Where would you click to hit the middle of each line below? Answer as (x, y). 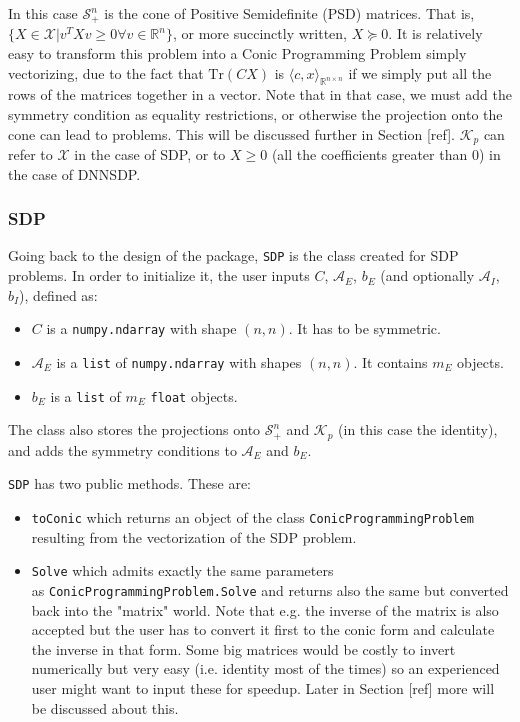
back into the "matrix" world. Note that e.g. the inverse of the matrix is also (265, 609)
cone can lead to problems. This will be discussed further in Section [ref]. (231, 133)
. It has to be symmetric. (364, 328)
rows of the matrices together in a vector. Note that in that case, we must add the (260, 94)
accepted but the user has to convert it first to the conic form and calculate (263, 629)
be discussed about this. (105, 707)
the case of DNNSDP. (74, 173)
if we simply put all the (420, 72)
